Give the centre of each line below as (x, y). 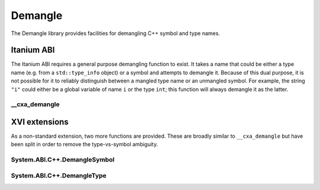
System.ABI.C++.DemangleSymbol (63, 160)
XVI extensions (40, 122)
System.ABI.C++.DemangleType (59, 175)
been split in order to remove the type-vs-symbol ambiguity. (84, 144)
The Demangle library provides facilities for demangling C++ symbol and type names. (116, 33)
